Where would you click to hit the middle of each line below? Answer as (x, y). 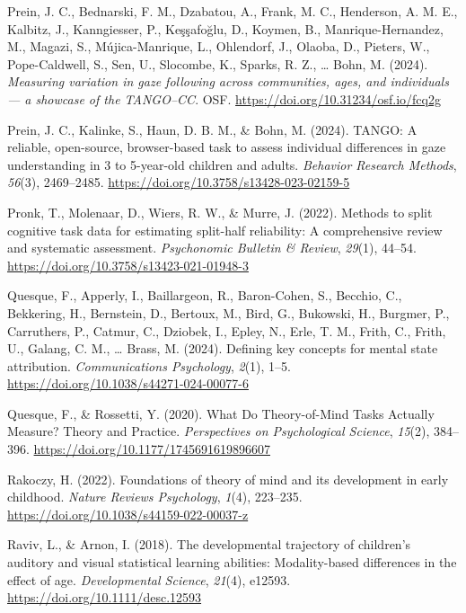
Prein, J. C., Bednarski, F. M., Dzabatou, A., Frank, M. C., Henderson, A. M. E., (233, 11)
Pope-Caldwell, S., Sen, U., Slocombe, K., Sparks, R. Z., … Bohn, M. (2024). (218, 63)
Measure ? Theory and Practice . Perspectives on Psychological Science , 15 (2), (219, 431)
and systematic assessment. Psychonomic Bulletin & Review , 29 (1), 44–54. (212, 248)
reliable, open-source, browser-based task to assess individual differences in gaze (227, 147)
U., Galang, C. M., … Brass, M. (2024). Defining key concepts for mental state (223, 348)
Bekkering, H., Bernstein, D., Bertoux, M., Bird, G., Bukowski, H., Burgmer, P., (229, 312)
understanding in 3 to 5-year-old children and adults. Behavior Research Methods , (232, 164)
